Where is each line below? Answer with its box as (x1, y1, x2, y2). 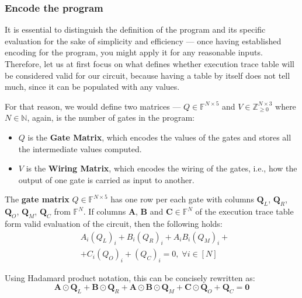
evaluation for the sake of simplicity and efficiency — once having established (5, 34, 282, 47)
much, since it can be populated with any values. (5, 80, 180, 93)
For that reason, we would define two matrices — (5, 100, 181, 112)
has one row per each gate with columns (110, 193, 254, 205)
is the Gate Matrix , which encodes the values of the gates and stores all (27, 131, 291, 143)
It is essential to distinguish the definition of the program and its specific (5, 23, 266, 36)
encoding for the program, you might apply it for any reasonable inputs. (5, 46, 263, 58)
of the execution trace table (195, 205, 294, 218)
